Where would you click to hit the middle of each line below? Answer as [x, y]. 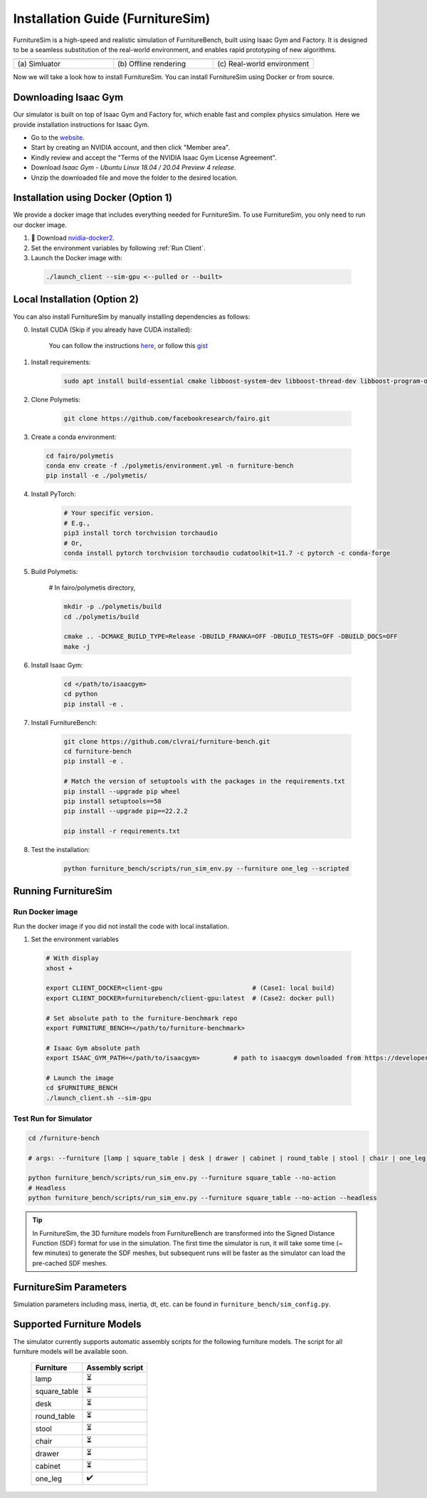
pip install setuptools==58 [112, 801]
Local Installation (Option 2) [76, 299]
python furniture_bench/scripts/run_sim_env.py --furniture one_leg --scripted [206, 869]
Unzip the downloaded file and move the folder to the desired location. [135, 178]
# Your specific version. [109, 513]
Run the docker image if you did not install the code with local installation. [121, 926]
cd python [81, 694]
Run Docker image [46, 912]
